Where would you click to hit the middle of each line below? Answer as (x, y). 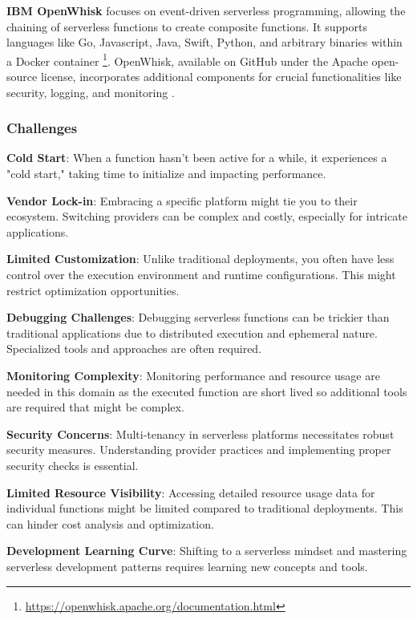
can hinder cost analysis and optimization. (110, 523)
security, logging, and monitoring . (91, 92)
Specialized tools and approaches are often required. (134, 348)
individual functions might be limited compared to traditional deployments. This (205, 508)
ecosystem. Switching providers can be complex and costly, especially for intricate (207, 216)
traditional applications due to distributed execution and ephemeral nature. (192, 332)
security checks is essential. (73, 465)
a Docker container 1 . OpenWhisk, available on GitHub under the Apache (187, 59)
